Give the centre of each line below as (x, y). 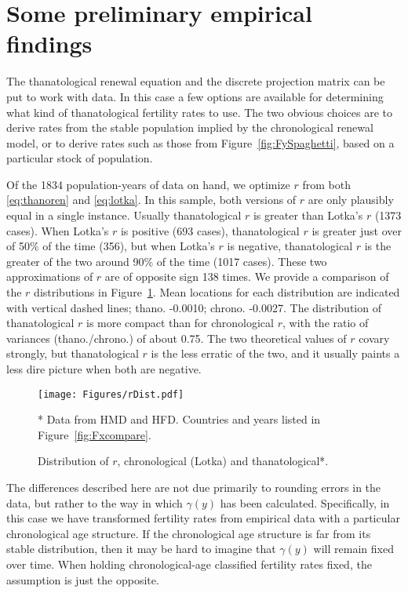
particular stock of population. (80, 158)
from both (326, 184)
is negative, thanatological (290, 246)
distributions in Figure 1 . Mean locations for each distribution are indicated (217, 292)
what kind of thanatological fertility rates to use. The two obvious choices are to (199, 112)
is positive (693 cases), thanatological (210, 230)
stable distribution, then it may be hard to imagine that (141, 549)
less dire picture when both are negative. (104, 369)
